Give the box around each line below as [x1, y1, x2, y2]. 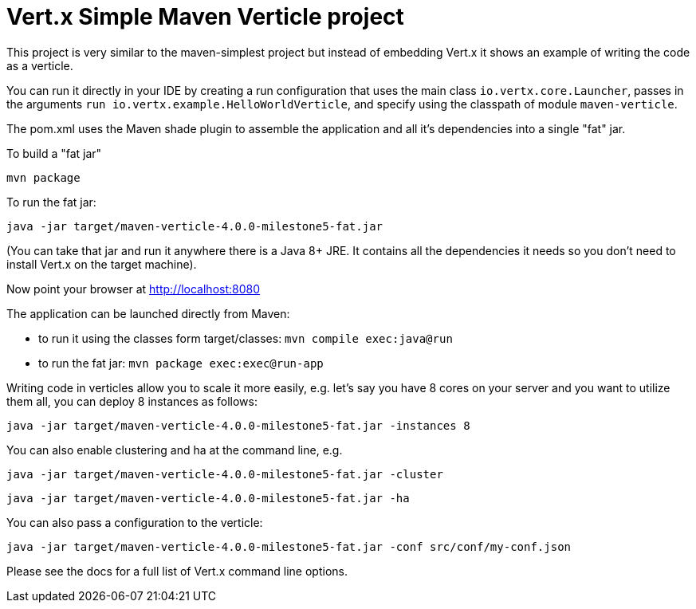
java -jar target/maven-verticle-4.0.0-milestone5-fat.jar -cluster [6, 467, 443, 481]
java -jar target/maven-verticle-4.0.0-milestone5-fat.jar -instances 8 [6, 418, 470, 432]
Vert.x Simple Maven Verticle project [6, 3, 404, 30]
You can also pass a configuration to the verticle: [6, 515, 263, 529]
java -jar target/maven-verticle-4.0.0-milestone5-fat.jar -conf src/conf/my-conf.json [6, 540, 572, 553]
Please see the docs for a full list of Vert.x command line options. [6, 564, 348, 578]
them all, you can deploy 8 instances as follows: [6, 394, 258, 408]
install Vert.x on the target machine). [6, 257, 197, 271]
